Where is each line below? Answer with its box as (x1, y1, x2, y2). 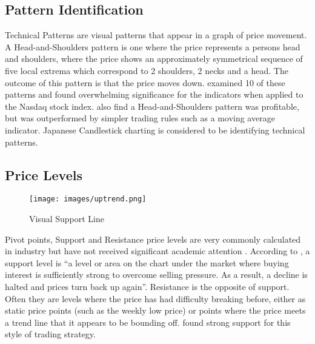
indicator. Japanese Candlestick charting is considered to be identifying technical (5, 123, 305, 136)
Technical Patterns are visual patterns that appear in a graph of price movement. (5, 29, 307, 41)
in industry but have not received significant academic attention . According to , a (5, 245, 310, 257)
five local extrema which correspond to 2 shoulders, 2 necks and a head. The (5, 64, 288, 76)
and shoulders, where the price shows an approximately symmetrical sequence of (5, 52, 303, 65)
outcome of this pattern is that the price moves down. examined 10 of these (5, 76, 285, 89)
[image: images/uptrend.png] (29, 195, 147, 204)
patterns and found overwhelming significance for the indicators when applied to (5, 88, 303, 101)
